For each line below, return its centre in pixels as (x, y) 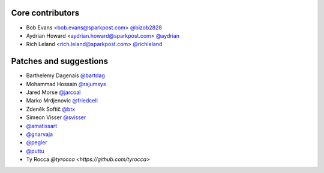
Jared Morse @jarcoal (53, 92)
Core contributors (45, 13)
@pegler (37, 142)
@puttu (35, 151)
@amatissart (42, 126)
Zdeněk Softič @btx (50, 109)
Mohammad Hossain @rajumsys (66, 84)
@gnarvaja (40, 134)
